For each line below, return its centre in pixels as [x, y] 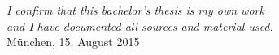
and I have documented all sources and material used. [140, 25]
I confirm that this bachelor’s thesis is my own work [135, 10]
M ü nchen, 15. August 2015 [73, 42]
